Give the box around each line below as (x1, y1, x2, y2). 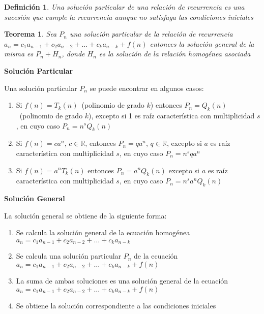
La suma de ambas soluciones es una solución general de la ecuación (16, 275, 228, 286)
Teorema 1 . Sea (4, 28, 57, 39)
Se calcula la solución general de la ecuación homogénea (16, 227, 190, 238)
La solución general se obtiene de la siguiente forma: (4, 210, 167, 221)
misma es (4, 48, 34, 59)
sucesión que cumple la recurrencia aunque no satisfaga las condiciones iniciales (4, 11, 253, 22)
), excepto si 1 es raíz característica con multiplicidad (89, 110, 255, 120)
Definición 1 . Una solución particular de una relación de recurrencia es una (4, 2, 245, 12)
